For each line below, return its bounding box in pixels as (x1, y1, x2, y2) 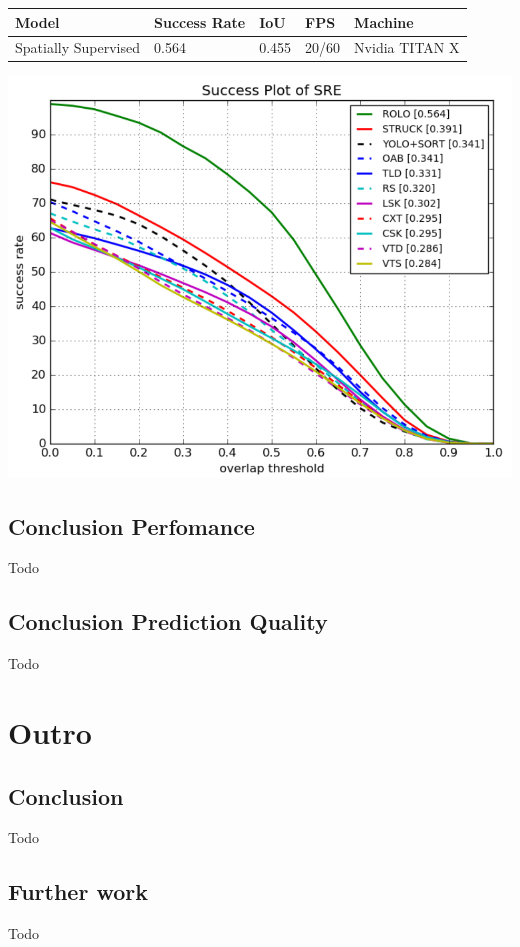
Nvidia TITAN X (354, 37, 460, 58)
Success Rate (154, 11, 246, 32)
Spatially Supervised (15, 37, 140, 58)
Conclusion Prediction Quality (8, 606, 328, 637)
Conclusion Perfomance (8, 510, 255, 541)
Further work (8, 876, 148, 907)
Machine (354, 11, 414, 32)
